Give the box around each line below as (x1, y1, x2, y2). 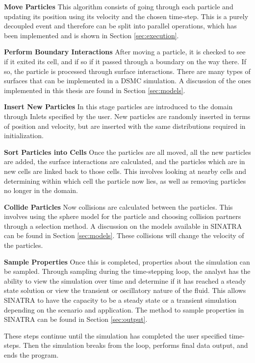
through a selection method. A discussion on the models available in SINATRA (4, 220, 242, 231)
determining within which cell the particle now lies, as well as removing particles (4, 175, 246, 186)
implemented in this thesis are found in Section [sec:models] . (4, 85, 185, 95)
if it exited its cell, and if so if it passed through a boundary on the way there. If (4, 56, 246, 66)
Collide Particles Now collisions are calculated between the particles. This (4, 201, 233, 212)
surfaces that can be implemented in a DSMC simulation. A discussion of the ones (4, 75, 251, 86)
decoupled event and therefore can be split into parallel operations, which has (4, 21, 237, 31)
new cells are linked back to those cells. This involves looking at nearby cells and (4, 166, 246, 176)
